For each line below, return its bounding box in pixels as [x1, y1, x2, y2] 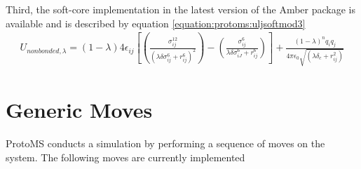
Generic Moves [6, 95, 153, 124]
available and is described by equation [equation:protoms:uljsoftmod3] [6, 15, 306, 30]
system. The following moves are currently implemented [6, 149, 245, 164]
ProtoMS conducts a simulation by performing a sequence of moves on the [6, 135, 325, 150]
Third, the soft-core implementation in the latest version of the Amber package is [6, 2, 355, 16]
